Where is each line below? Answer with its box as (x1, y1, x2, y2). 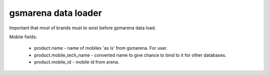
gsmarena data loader (9, 7, 102, 18)
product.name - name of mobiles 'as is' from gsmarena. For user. (34, 45, 168, 51)
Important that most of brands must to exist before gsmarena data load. (9, 25, 156, 31)
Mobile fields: (9, 34, 37, 40)
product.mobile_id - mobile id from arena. (34, 59, 120, 65)
